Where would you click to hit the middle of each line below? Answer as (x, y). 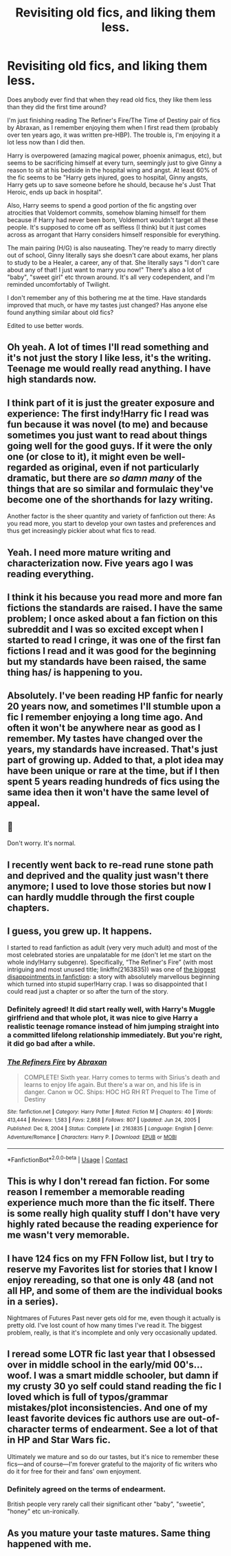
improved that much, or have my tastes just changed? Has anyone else (107, 305)
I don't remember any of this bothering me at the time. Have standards (107, 298)
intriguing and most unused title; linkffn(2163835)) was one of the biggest (111, 969)
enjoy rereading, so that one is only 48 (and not (110, 1280)
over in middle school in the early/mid (89, 1365)
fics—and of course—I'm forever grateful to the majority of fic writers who (112, 1464)
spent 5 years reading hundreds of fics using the (113, 782)
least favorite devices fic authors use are (97, 1419)
